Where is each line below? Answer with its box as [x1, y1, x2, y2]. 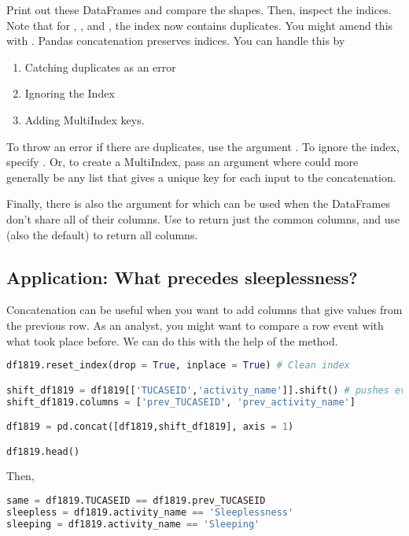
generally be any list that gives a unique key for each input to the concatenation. [6, 168, 396, 185]
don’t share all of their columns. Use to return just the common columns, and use [6, 210, 400, 227]
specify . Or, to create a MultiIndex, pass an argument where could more [6, 153, 359, 170]
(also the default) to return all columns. [6, 226, 198, 242]
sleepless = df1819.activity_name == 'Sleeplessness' [6, 506, 294, 518]
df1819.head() [6, 445, 80, 457]
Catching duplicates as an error [24, 58, 176, 75]
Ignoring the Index [24, 85, 115, 102]
